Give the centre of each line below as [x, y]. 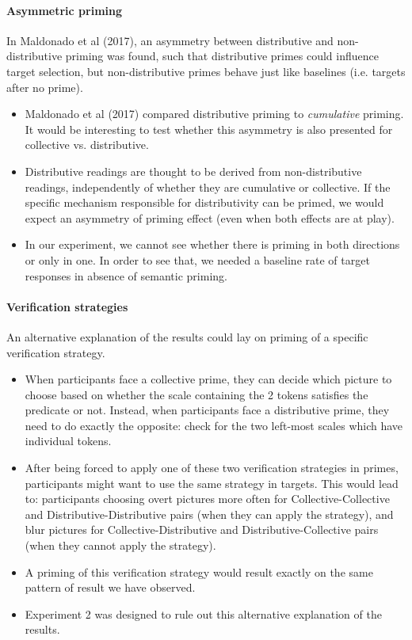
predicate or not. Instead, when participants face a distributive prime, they [207, 410]
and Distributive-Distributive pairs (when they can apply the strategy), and [209, 514]
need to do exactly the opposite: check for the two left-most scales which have [214, 425]
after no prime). [45, 87]
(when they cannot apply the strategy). [120, 545]
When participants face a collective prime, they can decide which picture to [208, 379]
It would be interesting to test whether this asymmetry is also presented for [209, 129]
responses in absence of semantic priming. [126, 275]
